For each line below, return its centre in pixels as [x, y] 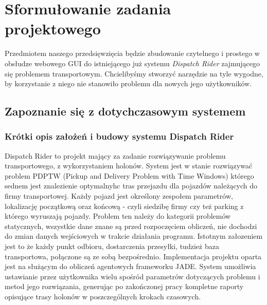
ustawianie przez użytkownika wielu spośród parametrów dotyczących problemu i [132, 276]
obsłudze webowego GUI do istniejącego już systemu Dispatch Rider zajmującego [132, 63]
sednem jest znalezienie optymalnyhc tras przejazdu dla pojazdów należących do [131, 186]
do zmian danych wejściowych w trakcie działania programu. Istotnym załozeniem [134, 236]
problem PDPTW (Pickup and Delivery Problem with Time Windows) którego [129, 175]
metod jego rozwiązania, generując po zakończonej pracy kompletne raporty [124, 286]
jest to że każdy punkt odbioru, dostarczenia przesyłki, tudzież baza [112, 246]
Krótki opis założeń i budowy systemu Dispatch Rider [119, 136]
